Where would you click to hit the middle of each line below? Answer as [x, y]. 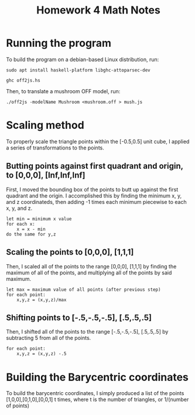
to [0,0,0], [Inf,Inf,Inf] [46, 176]
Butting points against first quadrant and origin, [95, 166]
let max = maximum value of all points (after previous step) [83, 290]
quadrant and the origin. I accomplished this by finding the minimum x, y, [94, 195]
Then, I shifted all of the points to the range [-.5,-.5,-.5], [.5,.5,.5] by [87, 332]
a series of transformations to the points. [55, 148]
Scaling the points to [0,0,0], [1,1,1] [70, 252]
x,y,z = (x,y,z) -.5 [42, 354]
